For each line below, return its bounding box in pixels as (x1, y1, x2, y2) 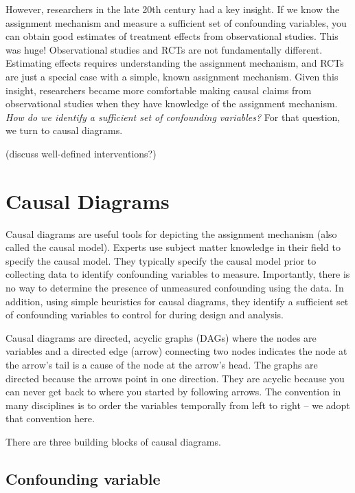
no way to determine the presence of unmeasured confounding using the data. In (5, 281, 344, 295)
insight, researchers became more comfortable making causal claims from (5, 83, 312, 97)
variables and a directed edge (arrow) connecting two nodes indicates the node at (5, 344, 347, 358)
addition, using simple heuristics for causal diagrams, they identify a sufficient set (5, 294, 349, 308)
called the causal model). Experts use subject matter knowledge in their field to (5, 240, 341, 254)
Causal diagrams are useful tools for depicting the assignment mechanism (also (5, 226, 337, 241)
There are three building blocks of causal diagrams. (5, 434, 221, 448)
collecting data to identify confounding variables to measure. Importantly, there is (5, 267, 350, 281)
